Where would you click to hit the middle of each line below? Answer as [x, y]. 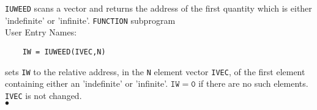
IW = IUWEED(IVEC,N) [64, 52]
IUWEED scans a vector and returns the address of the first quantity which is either [158, 8]
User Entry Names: [41, 32]
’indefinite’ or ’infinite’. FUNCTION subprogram [90, 20]
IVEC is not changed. [43, 95]
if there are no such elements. [253, 83]
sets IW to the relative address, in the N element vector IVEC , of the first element [155, 71]
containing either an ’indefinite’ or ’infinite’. [87, 83]
